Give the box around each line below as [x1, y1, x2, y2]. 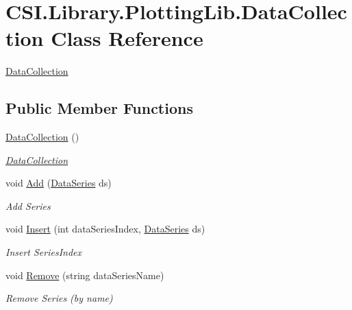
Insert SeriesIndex [5, 245, 82, 259]
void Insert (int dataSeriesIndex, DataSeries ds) [5, 222, 205, 236]
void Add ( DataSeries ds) [5, 176, 112, 190]
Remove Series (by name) [5, 291, 113, 305]
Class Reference [51, 24, 203, 52]
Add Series [5, 198, 51, 213]
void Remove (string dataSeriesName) [5, 267, 164, 282]
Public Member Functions [5, 97, 193, 119]
